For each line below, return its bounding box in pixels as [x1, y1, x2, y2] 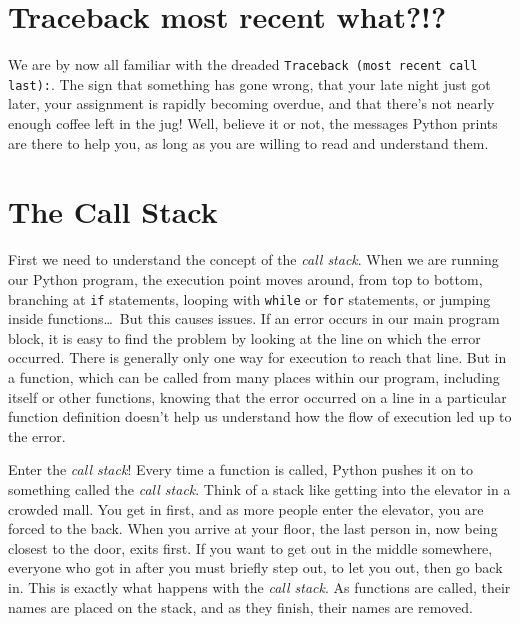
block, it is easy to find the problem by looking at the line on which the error [8, 327, 481, 348]
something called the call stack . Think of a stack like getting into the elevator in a [8, 478, 511, 499]
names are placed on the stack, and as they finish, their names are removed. [8, 596, 473, 617]
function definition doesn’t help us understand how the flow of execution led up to [8, 406, 512, 427]
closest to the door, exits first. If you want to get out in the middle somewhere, [8, 537, 493, 558]
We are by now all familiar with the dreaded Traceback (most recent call [8, 54, 478, 75]
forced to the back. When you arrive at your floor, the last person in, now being [8, 518, 498, 539]
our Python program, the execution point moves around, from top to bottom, [8, 268, 483, 289]
